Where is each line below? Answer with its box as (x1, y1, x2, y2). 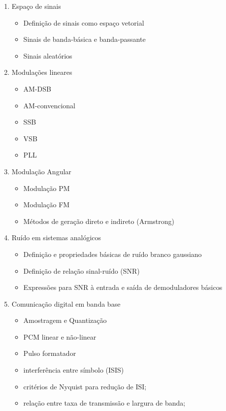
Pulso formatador (23, 348, 76, 358)
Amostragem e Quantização (23, 315, 107, 325)
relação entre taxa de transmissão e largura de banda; (23, 398, 186, 408)
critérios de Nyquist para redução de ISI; (23, 381, 147, 391)
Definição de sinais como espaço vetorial (23, 17, 144, 28)
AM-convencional (23, 100, 75, 110)
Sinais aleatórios (23, 50, 72, 61)
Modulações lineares (11, 67, 72, 77)
